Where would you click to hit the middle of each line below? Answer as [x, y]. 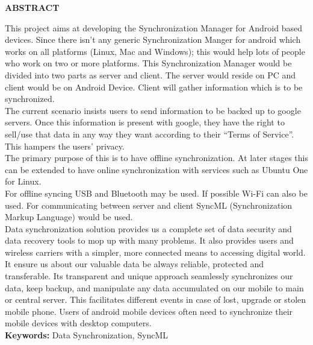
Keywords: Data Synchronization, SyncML [86, 335]
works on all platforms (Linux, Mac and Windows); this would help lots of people [155, 51]
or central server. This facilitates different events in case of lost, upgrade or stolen [156, 299]
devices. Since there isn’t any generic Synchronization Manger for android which [153, 40]
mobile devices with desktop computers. [78, 323]
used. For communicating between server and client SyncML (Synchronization [149, 205]
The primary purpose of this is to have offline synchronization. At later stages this [156, 158]
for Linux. [23, 181]
